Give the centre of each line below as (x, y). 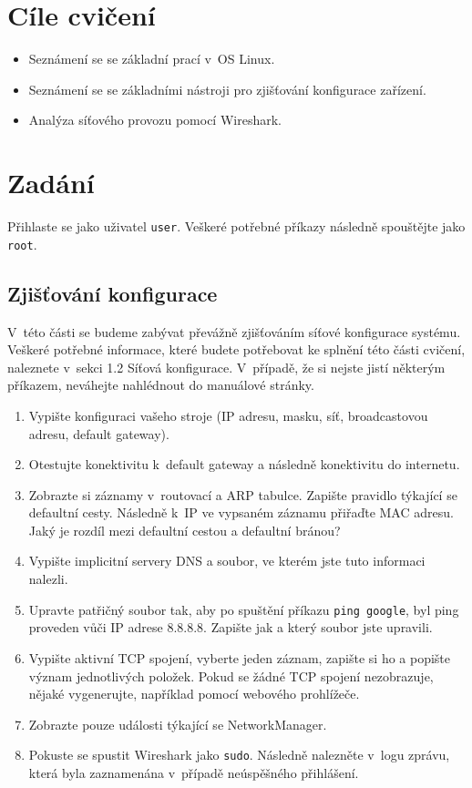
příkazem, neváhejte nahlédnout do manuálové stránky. (161, 385)
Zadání (51, 183)
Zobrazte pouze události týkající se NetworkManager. (178, 724)
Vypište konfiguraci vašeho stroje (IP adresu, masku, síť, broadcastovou (228, 415)
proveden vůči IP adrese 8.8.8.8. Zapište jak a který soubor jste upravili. (231, 627)
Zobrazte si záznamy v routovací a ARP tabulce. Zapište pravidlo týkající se (243, 494)
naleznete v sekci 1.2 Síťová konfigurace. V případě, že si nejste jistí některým (226, 367)
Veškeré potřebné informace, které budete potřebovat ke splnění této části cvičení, (236, 349)
